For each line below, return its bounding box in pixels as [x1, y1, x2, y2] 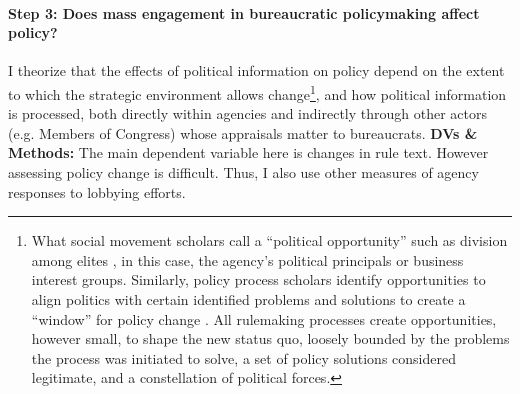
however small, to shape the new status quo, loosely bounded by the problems [31, 328, 510, 349]
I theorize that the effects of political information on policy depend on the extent [8, 60, 505, 81]
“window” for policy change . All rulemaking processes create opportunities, [31, 308, 497, 329]
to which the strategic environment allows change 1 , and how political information [8, 80, 507, 104]
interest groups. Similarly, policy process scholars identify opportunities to [31, 269, 486, 290]
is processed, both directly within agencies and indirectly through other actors [8, 103, 487, 124]
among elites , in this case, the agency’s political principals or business [31, 249, 464, 270]
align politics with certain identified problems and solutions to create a [31, 288, 466, 309]
